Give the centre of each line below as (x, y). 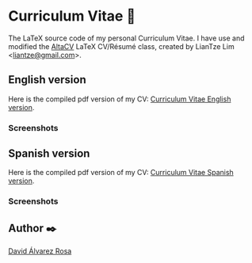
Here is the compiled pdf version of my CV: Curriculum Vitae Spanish (121, 173)
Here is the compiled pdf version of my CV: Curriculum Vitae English (120, 99)
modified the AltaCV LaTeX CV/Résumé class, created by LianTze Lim (122, 46)
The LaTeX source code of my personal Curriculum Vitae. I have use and (126, 38)
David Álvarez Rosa (40, 251)
